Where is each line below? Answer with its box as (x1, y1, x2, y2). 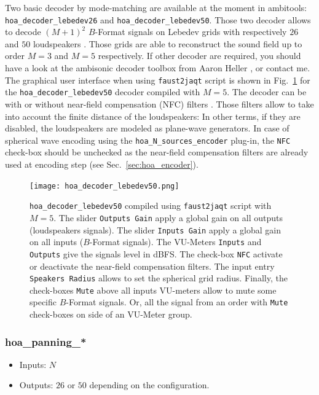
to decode (5, 25, 41, 38)
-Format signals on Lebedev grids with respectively (95, 25, 287, 38)
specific (30, 295, 57, 308)
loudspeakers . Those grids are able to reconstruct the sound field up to (33, 37, 302, 50)
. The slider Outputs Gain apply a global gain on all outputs (53, 211, 283, 224)
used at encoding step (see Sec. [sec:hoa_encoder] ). (5, 157, 199, 170)
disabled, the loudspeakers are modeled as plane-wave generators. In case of (5, 122, 289, 135)
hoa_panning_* (5, 334, 87, 349)
